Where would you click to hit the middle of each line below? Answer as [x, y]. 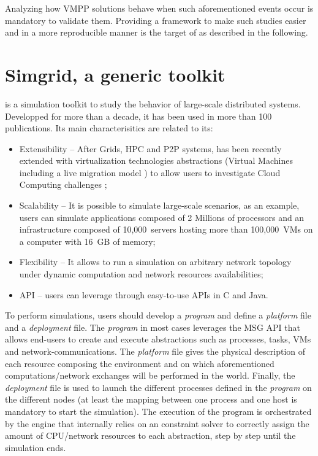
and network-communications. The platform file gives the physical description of [155, 351]
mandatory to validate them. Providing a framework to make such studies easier [156, 20]
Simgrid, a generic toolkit [115, 74]
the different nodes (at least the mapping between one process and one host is [151, 399]
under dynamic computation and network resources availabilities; [141, 274]
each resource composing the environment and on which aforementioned [140, 363]
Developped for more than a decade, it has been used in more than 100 [138, 116]
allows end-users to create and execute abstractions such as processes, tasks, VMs [158, 339]
